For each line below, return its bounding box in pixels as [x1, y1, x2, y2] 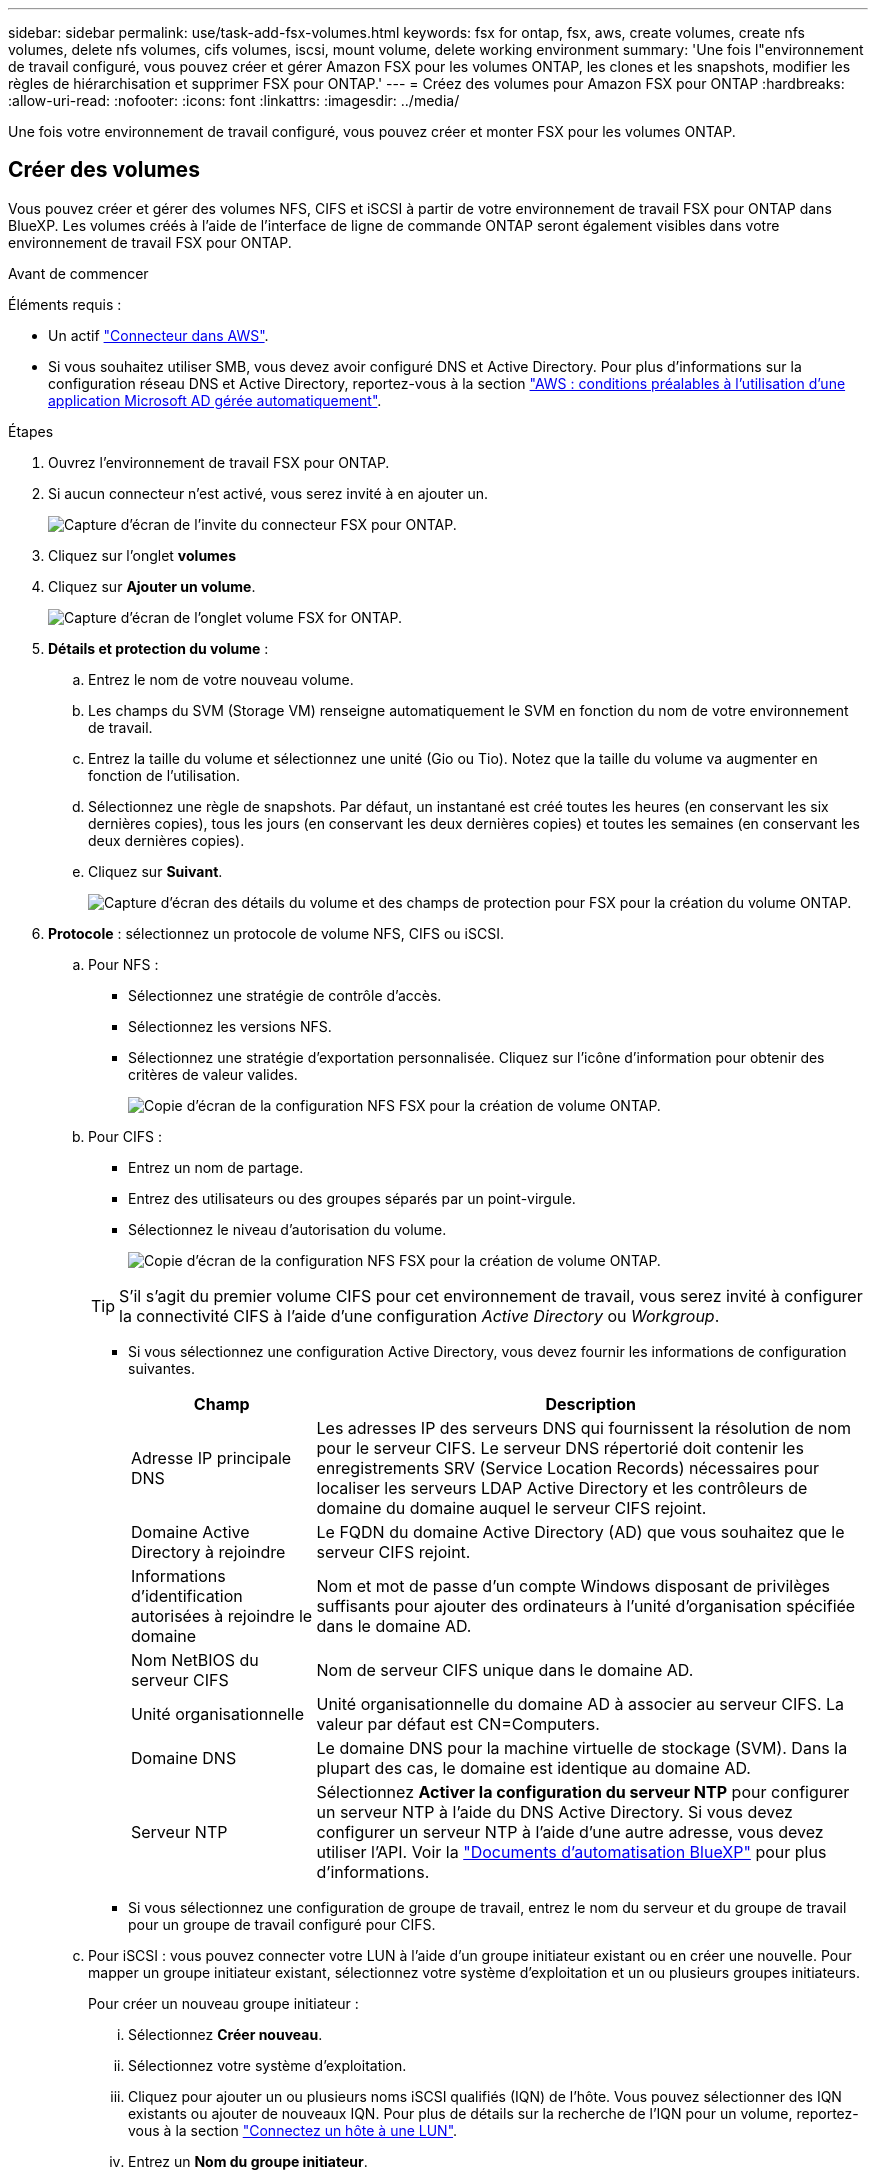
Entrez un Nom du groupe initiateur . [128, 2152, 368, 2170]
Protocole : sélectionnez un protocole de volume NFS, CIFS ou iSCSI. [48, 924, 504, 942]
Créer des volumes [8, 157, 200, 183]
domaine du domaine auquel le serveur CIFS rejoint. [316, 1497, 707, 1518]
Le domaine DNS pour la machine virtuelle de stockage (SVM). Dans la [316, 1737, 848, 1758]
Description [545, 1393, 636, 1414]
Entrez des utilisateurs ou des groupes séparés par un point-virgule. [128, 1189, 576, 1207]
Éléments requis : [8, 295, 122, 313]
